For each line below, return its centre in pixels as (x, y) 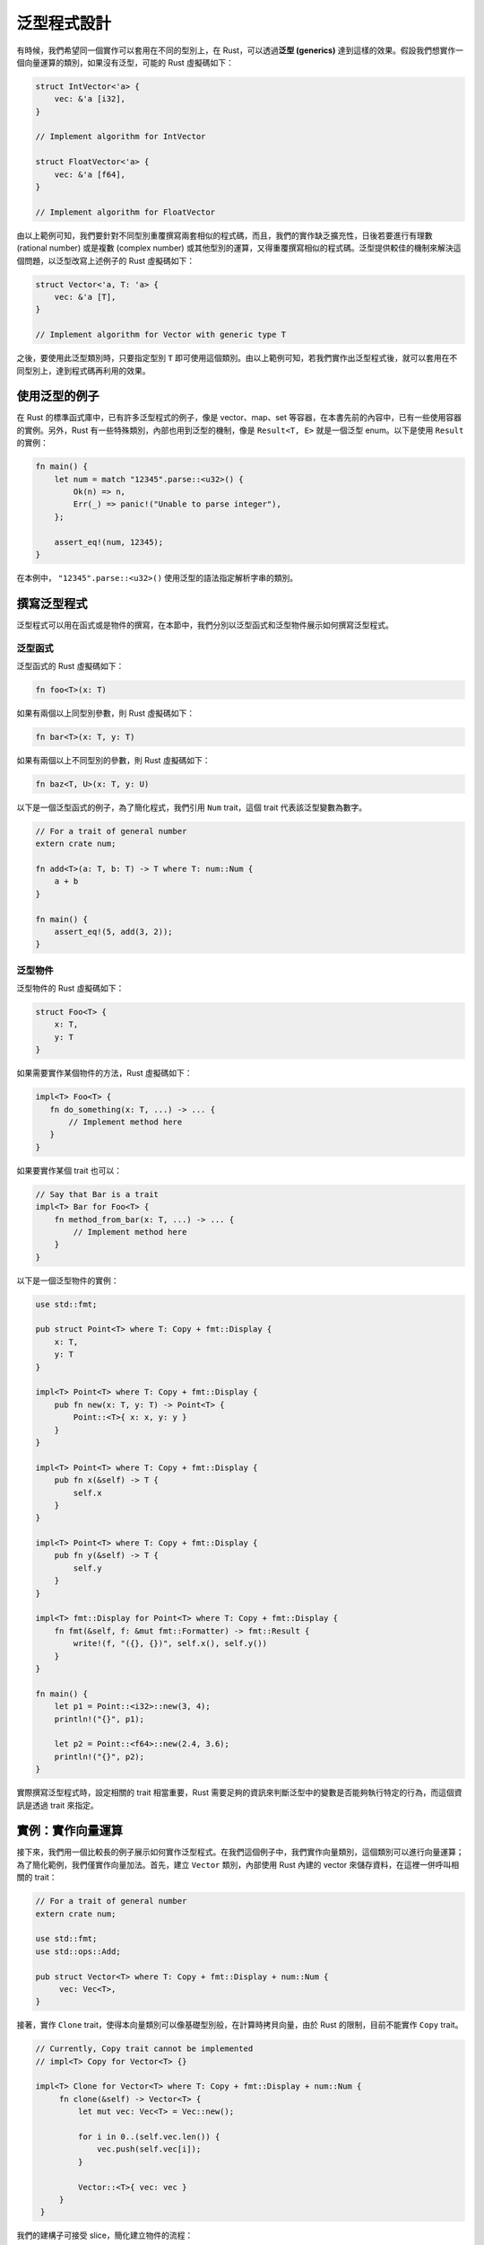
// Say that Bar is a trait (97, 1194)
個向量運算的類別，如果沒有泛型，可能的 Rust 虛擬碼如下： (125, 62)
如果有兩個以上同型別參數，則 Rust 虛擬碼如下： (106, 713)
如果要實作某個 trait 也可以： (69, 1170)
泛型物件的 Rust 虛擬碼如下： (70, 989)
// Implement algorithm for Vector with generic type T (161, 335)
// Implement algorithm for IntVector (121, 136)
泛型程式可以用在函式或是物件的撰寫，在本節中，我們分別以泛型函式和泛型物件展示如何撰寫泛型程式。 (205, 625)
